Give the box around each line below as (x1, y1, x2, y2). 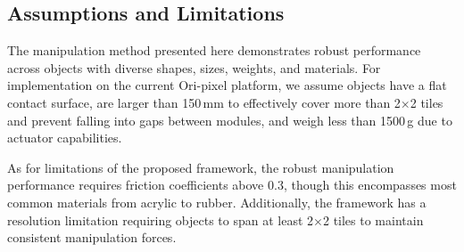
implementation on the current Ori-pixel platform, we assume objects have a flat (7, 76, 447, 94)
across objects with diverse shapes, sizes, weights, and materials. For (7, 58, 381, 77)
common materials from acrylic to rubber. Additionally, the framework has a (7, 192, 427, 211)
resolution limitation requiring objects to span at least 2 (7, 210, 314, 229)
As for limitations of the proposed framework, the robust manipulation (7, 158, 394, 176)
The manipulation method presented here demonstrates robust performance (7, 41, 421, 60)
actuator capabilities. (7, 128, 122, 147)
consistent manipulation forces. (7, 228, 177, 247)
